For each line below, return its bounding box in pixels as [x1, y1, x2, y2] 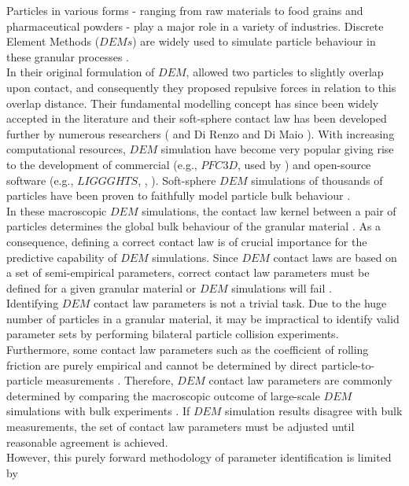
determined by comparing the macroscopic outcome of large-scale [6, 387, 320, 403]
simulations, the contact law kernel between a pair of [142, 202, 396, 219]
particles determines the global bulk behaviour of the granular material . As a [6, 218, 381, 234]
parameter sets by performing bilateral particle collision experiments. [6, 326, 339, 342]
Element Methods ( [6, 33, 100, 50]
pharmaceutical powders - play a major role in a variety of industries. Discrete [6, 17, 384, 34]
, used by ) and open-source [237, 156, 371, 172]
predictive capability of [6, 249, 117, 265]
